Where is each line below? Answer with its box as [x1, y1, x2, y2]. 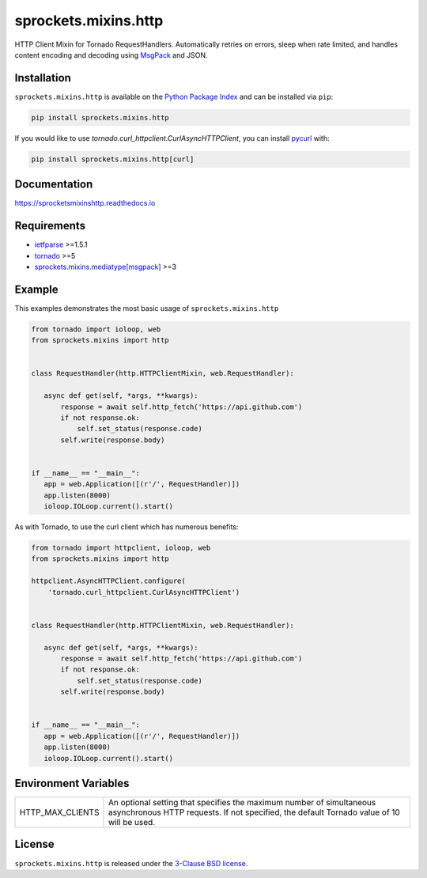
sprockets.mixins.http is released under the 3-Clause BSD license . [14, 858, 248, 868]
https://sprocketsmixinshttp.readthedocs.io [14, 199, 156, 208]
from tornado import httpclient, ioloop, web [31, 543, 211, 553]
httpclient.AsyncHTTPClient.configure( [31, 577, 186, 585]
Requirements [14, 219, 86, 233]
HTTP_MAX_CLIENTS [19, 807, 100, 818]
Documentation [14, 178, 93, 191]
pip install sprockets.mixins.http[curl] [31, 154, 195, 164]
